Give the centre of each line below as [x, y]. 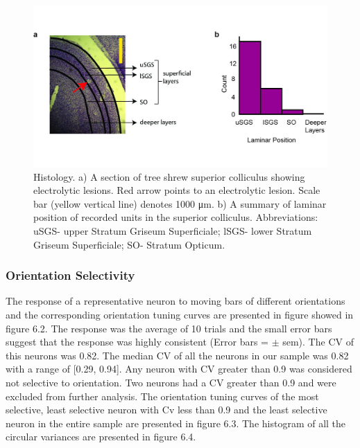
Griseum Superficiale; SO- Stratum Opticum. [129, 244]
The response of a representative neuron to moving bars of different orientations [175, 301]
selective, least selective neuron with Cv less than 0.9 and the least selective [166, 410]
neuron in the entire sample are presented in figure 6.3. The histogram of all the [176, 423]
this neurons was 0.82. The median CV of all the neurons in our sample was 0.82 [177, 355]
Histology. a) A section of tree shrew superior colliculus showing [169, 176]
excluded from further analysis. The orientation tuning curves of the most [162, 396]
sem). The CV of [318, 342]
